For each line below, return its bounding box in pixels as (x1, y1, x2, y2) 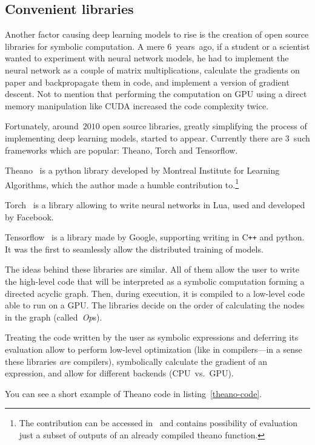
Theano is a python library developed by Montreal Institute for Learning (5, 164, 280, 177)
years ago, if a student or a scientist (176, 39, 310, 52)
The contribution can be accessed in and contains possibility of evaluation (19, 416, 298, 429)
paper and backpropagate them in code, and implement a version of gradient (5, 75, 290, 88)
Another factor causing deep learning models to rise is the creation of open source (5, 28, 309, 41)
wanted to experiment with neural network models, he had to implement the (5, 52, 289, 64)
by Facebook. (5, 210, 54, 223)
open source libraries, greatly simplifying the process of (102, 120, 307, 132)
